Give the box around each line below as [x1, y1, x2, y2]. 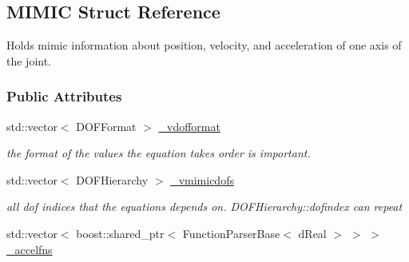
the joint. [6, 52, 52, 69]
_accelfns [6, 240, 53, 257]
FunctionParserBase [182, 224, 280, 241]
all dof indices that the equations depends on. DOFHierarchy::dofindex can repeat [6, 198, 403, 215]
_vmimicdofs [170, 171, 234, 188]
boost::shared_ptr [76, 224, 165, 241]
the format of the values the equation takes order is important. [6, 145, 311, 161]
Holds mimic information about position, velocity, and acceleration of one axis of [6, 37, 402, 54]
